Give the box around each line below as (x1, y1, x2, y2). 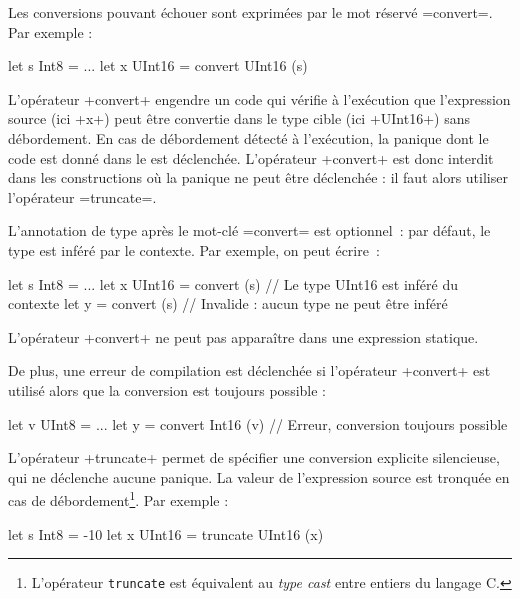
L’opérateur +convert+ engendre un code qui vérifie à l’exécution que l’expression (8, 88, 511, 109)
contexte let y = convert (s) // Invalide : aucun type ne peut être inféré (8, 293, 448, 314)
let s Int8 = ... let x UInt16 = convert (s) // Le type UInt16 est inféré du (8, 273, 459, 294)
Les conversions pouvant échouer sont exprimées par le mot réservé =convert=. (8, 2, 493, 22)
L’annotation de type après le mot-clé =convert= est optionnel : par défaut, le (8, 220, 491, 241)
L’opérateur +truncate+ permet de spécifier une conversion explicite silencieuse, (8, 447, 500, 468)
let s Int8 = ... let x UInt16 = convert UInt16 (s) (8, 55, 308, 76)
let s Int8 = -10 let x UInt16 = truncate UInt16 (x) (8, 523, 324, 544)
